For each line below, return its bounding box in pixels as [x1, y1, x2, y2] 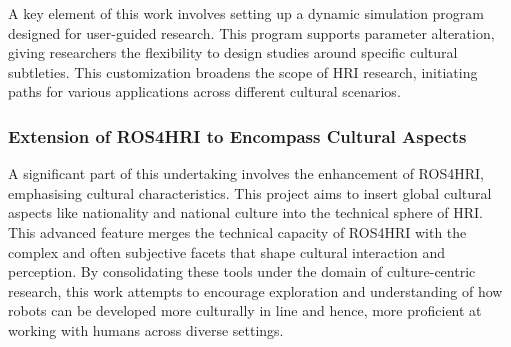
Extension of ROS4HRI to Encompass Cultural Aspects [8, 123, 467, 148]
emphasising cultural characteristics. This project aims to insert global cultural [8, 182, 492, 203]
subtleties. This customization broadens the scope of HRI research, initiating [8, 61, 478, 82]
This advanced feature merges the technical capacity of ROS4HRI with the [8, 221, 467, 242]
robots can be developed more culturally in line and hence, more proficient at [8, 300, 482, 321]
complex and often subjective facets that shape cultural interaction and [8, 241, 446, 262]
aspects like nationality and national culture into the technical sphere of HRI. [8, 202, 483, 223]
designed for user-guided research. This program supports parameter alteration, [8, 22, 495, 43]
